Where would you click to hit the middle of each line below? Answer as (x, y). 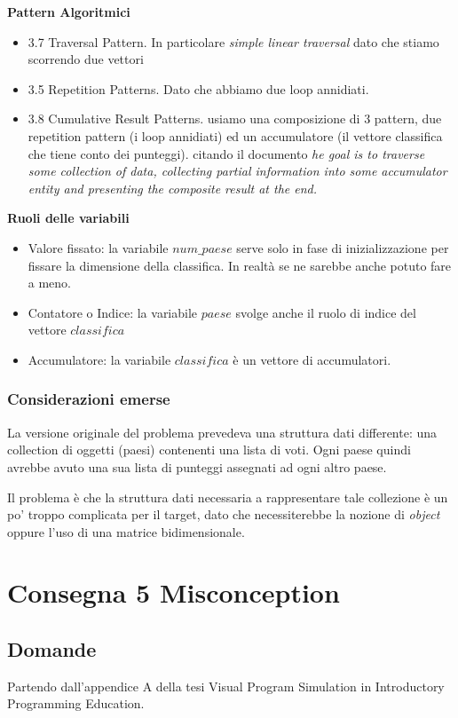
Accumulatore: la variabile (99, 359)
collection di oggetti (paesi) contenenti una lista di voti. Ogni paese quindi (209, 450)
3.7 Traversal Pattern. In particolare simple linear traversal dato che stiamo (233, 41)
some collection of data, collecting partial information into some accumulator (237, 171)
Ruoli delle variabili (68, 218)
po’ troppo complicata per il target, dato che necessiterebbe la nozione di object (224, 514)
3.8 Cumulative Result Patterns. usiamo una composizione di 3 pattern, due (235, 118)
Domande (52, 649)
